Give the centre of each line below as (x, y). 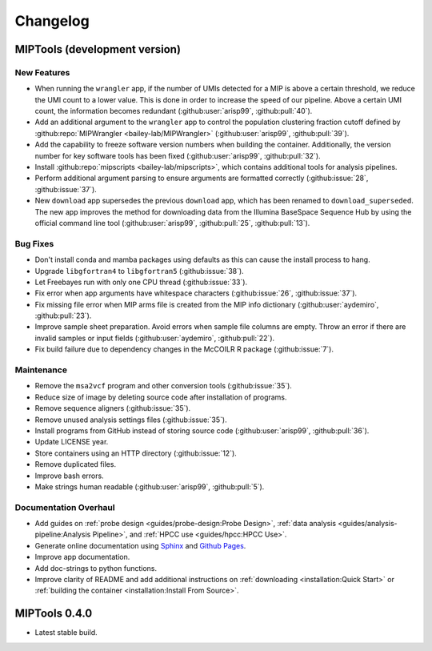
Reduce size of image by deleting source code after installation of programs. (161, 397)
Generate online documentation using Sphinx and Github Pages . (140, 545)
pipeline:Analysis (63, 534)
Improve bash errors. (69, 476)
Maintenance (41, 370)
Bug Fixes (34, 243)
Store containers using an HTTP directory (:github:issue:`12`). (136, 453)
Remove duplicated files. (75, 464)
